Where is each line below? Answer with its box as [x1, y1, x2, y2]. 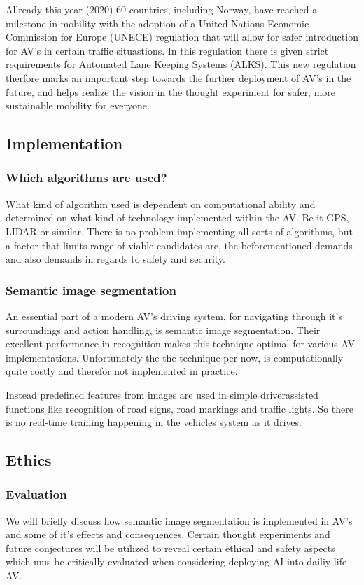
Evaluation [6, 486, 67, 503]
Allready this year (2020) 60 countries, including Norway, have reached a [6, 2, 318, 16]
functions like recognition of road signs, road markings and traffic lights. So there [6, 401, 353, 415]
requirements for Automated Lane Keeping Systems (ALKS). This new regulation [6, 57, 356, 71]
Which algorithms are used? [6, 169, 167, 186]
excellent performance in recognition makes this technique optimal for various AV [6, 336, 355, 351]
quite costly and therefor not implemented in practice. [6, 364, 238, 378]
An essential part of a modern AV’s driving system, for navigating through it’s [6, 308, 342, 323]
